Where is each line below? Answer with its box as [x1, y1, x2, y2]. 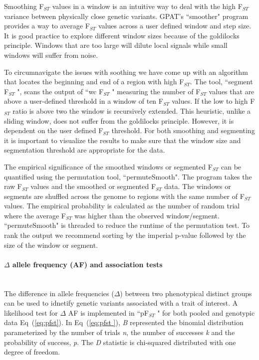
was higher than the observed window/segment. [74, 210, 220, 220]
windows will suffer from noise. [4, 49, 98, 60]
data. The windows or [164, 181, 231, 191]
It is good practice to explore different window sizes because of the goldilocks [4, 30, 240, 40]
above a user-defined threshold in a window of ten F [4, 96, 163, 106]
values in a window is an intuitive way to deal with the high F [52, 1, 243, 11]
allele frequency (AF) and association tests [12, 259, 163, 269]
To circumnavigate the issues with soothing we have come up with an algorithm [4, 66, 248, 77]
